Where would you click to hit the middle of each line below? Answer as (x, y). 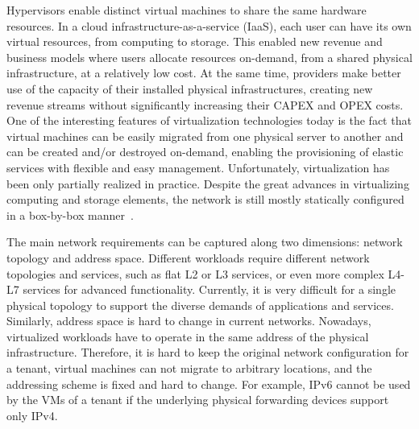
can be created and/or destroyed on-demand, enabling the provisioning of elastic (205, 152)
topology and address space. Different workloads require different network (188, 257)
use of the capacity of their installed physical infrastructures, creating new (190, 88)
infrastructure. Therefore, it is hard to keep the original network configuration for (208, 352)
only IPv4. (32, 415)
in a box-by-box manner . (70, 214)
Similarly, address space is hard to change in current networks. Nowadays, (189, 321)
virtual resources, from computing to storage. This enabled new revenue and (195, 41)
